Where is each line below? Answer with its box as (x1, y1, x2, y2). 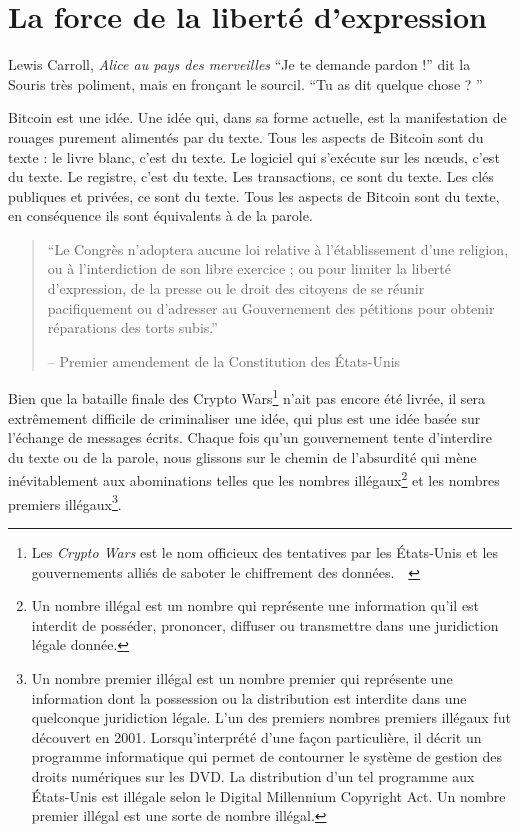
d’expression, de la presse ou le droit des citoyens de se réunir (47, 278, 425, 299)
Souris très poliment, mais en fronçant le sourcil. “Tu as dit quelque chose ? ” (8, 73, 483, 94)
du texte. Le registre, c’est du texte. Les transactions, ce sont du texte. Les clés (8, 166, 494, 187)
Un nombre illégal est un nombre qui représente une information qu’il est (31, 595, 480, 616)
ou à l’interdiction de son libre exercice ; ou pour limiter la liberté (47, 258, 452, 279)
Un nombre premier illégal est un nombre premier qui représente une (31, 667, 453, 688)
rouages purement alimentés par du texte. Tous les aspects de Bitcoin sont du (8, 126, 484, 147)
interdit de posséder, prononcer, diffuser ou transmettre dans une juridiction (31, 614, 499, 635)
